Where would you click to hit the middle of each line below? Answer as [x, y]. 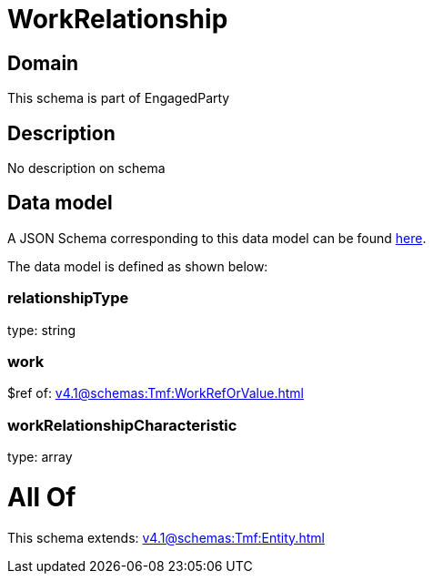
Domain [43, 63]
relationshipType [68, 298]
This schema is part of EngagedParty [119, 98]
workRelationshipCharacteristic [122, 425]
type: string [42, 330]
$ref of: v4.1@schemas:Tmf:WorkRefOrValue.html [156, 393]
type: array [40, 457]
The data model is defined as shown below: [138, 266]
